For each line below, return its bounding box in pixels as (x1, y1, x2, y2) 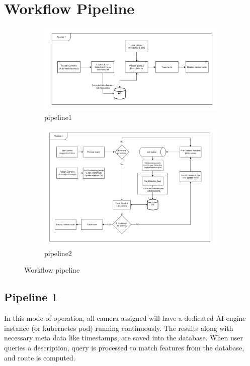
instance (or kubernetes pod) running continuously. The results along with (4, 322, 233, 333)
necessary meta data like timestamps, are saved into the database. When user (4, 332, 243, 343)
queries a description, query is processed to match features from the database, (4, 342, 244, 352)
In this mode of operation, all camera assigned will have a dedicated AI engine (4, 313, 246, 323)
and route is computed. (4, 352, 75, 362)
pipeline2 (44, 248, 72, 258)
